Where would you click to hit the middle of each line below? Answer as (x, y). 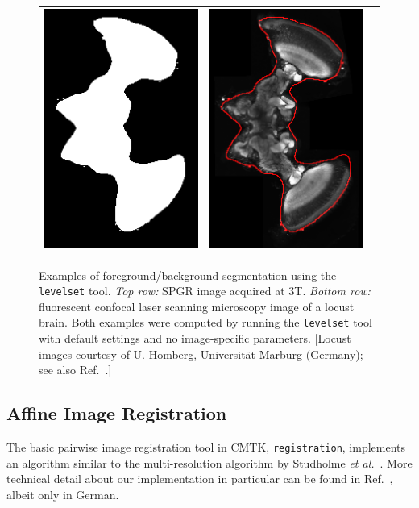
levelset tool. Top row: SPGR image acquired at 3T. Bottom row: (205, 291)
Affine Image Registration (117, 413)
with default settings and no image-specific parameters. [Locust (195, 338)
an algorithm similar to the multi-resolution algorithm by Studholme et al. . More (209, 462)
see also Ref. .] (75, 370)
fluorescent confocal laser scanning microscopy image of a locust (197, 306)
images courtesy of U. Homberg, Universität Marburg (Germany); (201, 354)
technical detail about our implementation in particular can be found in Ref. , (200, 479)
